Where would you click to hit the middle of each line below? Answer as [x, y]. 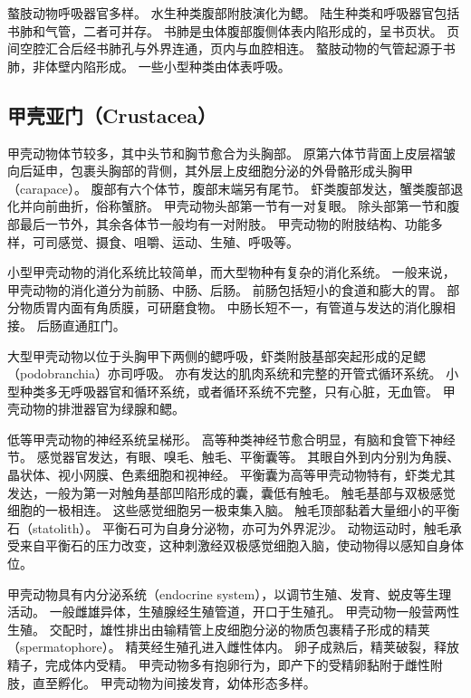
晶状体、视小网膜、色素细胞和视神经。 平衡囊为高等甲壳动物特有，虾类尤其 [231, 475]
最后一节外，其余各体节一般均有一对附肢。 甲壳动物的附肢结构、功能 [225, 223]
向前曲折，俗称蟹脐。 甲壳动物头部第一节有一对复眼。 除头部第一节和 [240, 206]
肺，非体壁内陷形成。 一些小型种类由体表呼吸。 [149, 66]
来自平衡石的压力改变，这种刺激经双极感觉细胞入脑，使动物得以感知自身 [235, 545]
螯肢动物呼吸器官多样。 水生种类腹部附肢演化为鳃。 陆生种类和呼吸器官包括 [234, 13]
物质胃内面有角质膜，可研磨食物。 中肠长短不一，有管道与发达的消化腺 [231, 307]
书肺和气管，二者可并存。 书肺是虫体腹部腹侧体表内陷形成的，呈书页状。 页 [234, 30]
